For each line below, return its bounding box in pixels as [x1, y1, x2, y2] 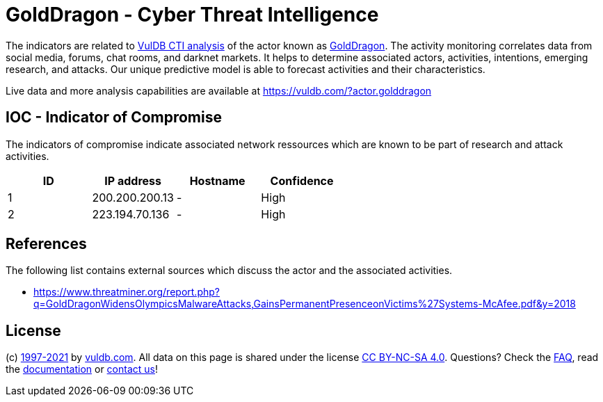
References [6, 235, 87, 253]
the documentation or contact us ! [6, 363, 158, 376]
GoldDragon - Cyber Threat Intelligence [6, 3, 379, 26]
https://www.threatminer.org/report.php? [33, 286, 220, 298]
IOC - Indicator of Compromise [6, 108, 222, 127]
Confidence [270, 173, 334, 188]
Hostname [189, 173, 246, 188]
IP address [104, 173, 162, 188]
